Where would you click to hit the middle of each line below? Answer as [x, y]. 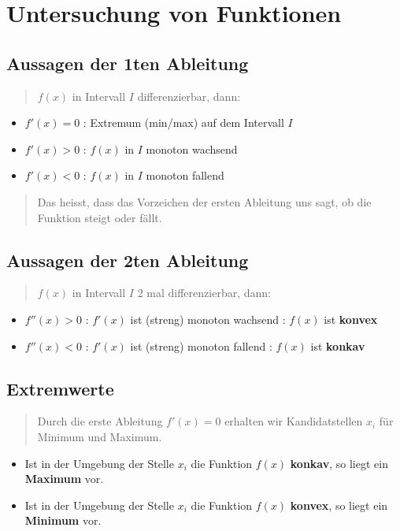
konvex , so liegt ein [339, 505]
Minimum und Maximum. [100, 436]
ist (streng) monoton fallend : [201, 345]
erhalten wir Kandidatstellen [294, 421]
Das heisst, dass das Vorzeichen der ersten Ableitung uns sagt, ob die [204, 201]
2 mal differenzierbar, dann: [204, 293]
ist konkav [338, 345]
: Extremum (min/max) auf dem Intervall [183, 123]
